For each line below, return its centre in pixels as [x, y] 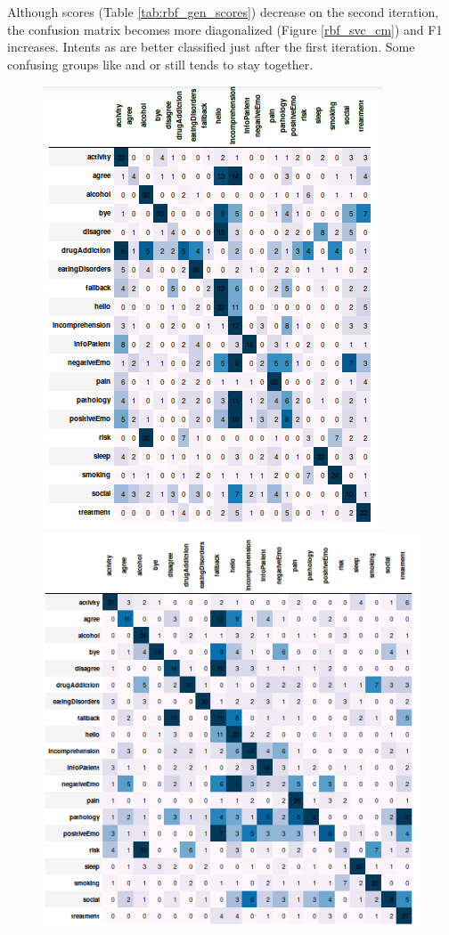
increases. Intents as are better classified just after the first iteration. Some [211, 47]
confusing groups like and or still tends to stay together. [160, 64]
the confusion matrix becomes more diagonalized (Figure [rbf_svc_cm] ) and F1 [225, 29]
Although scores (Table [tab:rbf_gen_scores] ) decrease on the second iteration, [223, 12]
